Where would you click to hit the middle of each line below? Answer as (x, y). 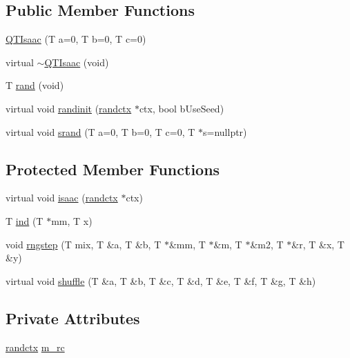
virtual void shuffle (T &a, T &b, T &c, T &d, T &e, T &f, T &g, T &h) (161, 280)
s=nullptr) (225, 131)
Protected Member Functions (113, 169)
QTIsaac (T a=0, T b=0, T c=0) (76, 39)
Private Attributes (73, 318)
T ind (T (25, 220)
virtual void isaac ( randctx (62, 198)
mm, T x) (72, 220)
